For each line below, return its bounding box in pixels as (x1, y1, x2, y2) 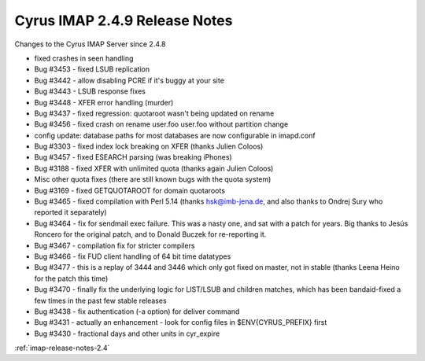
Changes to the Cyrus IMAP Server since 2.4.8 (14, 39, 166, 49)
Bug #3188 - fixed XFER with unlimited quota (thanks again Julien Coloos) (34, 164, 274, 173)
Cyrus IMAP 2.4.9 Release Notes (14, 12, 233, 29)
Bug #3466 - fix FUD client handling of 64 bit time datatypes (34, 252, 231, 261)
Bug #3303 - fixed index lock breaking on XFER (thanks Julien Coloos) (34, 142, 264, 151)
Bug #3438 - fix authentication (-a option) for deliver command (34, 307, 240, 316)
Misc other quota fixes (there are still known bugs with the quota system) (34, 175, 272, 184)
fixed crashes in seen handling (34, 53, 134, 63)
